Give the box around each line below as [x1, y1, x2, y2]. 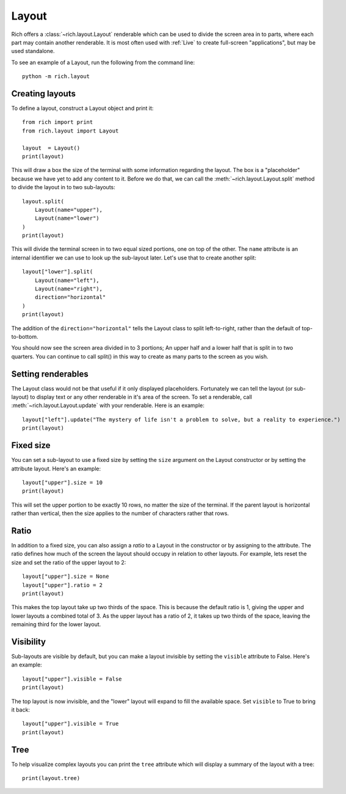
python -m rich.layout [22, 73, 90, 80]
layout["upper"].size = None [22, 573, 109, 580]
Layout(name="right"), [34, 286, 103, 292]
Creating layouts [11, 88, 76, 99]
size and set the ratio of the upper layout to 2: [11, 558, 126, 566]
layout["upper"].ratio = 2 [22, 582, 103, 588]
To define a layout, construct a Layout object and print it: [11, 104, 154, 112]
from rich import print [22, 119, 93, 126]
